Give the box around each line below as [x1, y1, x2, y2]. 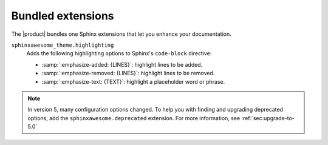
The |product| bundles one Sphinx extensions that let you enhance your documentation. [11, 30, 231, 38]
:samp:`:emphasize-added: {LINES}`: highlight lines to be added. [41, 61, 203, 68]
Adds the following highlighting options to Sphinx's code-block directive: [26, 50, 212, 57]
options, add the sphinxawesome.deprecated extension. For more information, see [27, 114, 241, 121]
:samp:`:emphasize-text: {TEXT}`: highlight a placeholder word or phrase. [41, 78, 225, 85]
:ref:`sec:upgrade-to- [241, 114, 295, 121]
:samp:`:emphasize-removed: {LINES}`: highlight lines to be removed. [41, 70, 215, 77]
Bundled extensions [11, 9, 114, 22]
